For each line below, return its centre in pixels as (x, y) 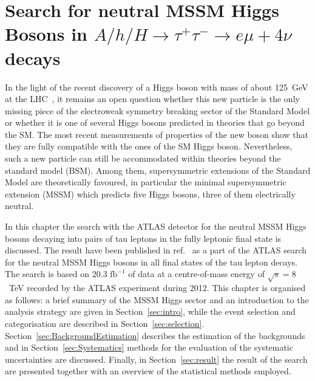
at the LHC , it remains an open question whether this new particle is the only (152, 99)
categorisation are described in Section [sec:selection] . (105, 323)
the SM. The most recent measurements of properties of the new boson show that (157, 134)
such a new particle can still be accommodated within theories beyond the (143, 158)
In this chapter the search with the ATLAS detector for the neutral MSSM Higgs (156, 226)
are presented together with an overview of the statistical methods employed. (148, 371)
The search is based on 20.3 (56, 274)
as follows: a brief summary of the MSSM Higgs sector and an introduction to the (157, 299)
